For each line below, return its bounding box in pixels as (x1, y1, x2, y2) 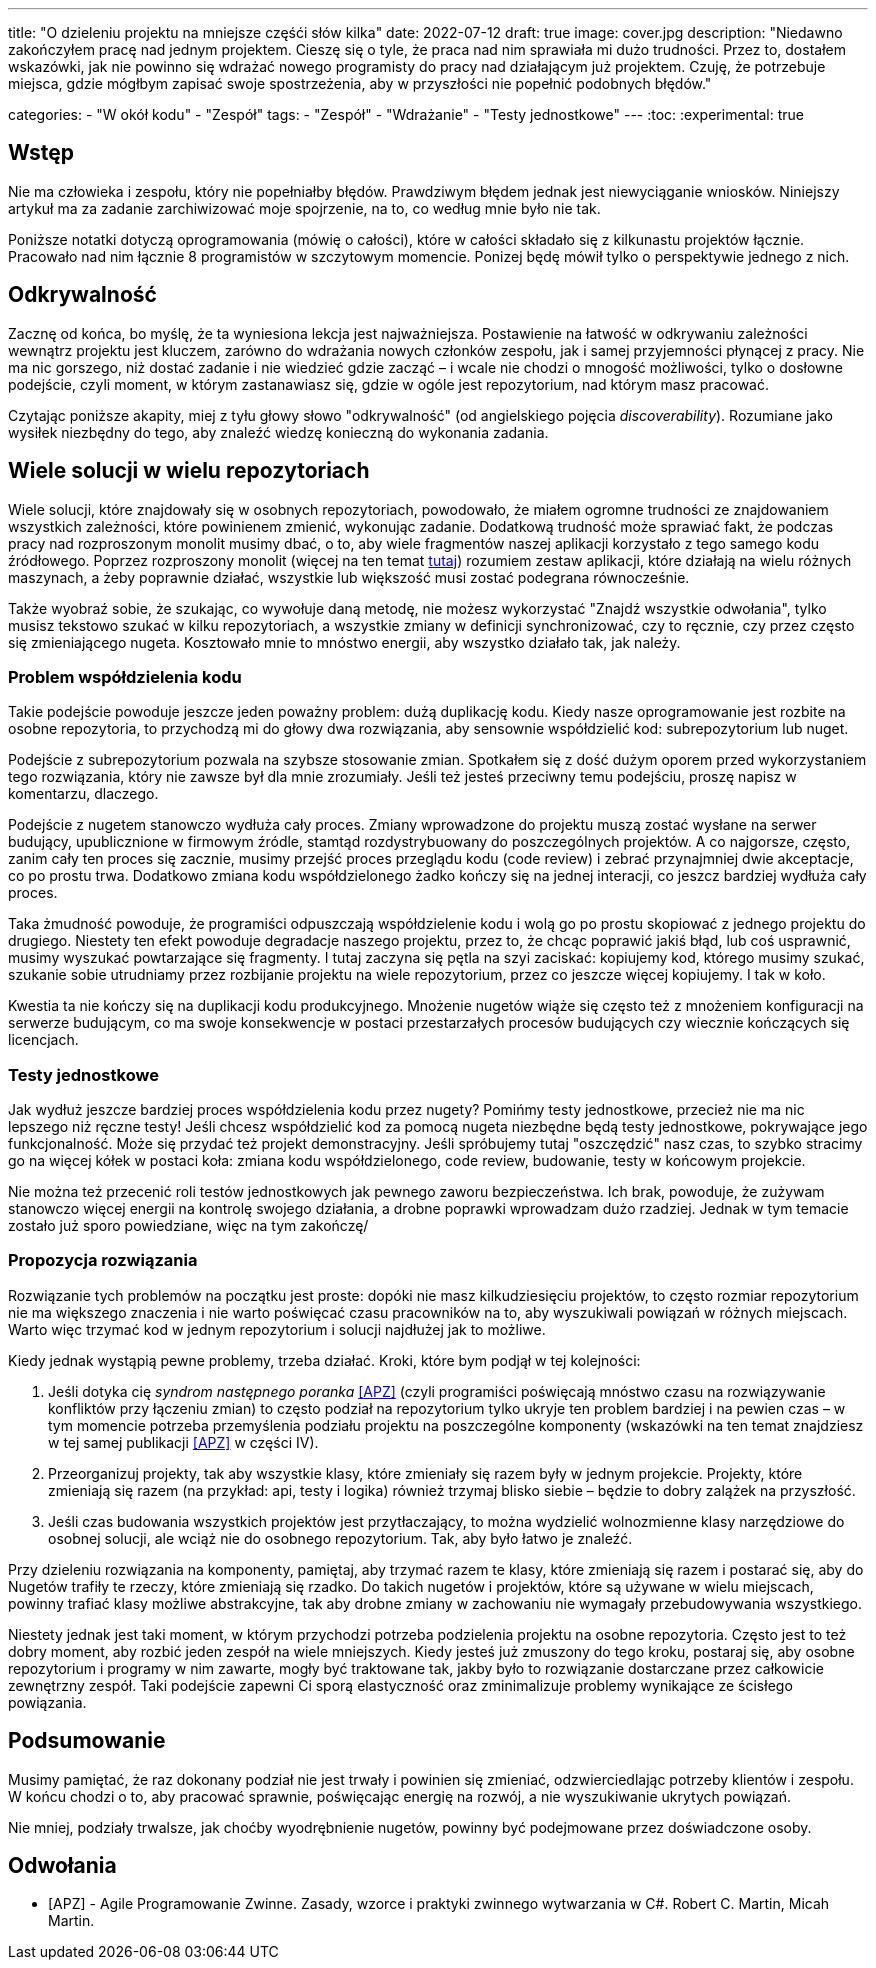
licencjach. (8, 1031, 79, 1049)
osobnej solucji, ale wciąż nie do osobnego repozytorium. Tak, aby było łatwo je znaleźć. (48, 1529, 633, 1547)
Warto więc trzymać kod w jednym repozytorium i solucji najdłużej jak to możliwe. (8, 1320, 546, 1338)
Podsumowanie (8, 1728, 166, 1754)
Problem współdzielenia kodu (8, 666, 242, 687)
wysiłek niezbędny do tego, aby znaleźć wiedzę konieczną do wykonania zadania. (8, 423, 549, 441)
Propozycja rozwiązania (8, 1250, 198, 1271)
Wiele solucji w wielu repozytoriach (8, 458, 370, 484)
